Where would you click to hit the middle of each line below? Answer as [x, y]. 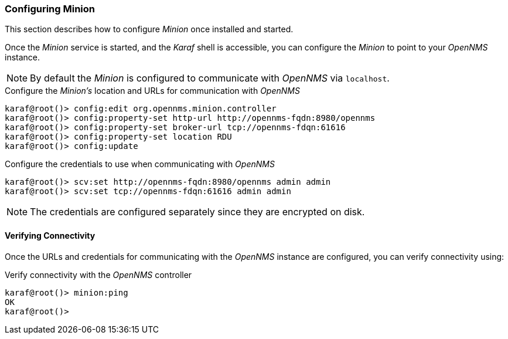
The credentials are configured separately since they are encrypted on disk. [197, 212]
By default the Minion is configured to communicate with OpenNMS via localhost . [210, 78]
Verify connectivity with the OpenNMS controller [98, 274]
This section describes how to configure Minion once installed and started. [149, 29]
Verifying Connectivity [50, 235]
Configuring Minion [50, 9]
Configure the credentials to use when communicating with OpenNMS [140, 164]
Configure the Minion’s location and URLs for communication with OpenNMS [152, 91]
